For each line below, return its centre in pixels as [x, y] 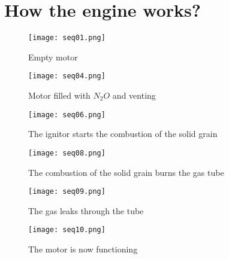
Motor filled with [59, 95]
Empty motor [53, 57]
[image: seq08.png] [67, 153]
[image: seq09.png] [67, 192]
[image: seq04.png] [67, 76]
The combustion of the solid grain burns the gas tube [126, 172]
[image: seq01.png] [67, 38]
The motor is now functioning [83, 249]
